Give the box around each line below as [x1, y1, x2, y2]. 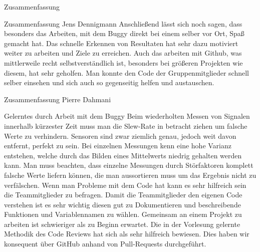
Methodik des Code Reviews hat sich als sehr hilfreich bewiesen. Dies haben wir [4, 228, 249, 239]
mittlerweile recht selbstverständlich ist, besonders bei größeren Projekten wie [4, 57, 243, 68]
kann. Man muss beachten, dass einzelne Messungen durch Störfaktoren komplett [4, 160, 253, 170]
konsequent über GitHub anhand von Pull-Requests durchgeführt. [4, 238, 206, 249]
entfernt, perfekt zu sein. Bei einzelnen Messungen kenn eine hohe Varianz [4, 140, 231, 151]
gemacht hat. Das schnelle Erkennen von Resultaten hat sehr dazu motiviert [4, 38, 238, 48]
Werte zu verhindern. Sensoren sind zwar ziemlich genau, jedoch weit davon [4, 130, 236, 141]
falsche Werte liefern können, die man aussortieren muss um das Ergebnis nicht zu [4, 169, 256, 180]
